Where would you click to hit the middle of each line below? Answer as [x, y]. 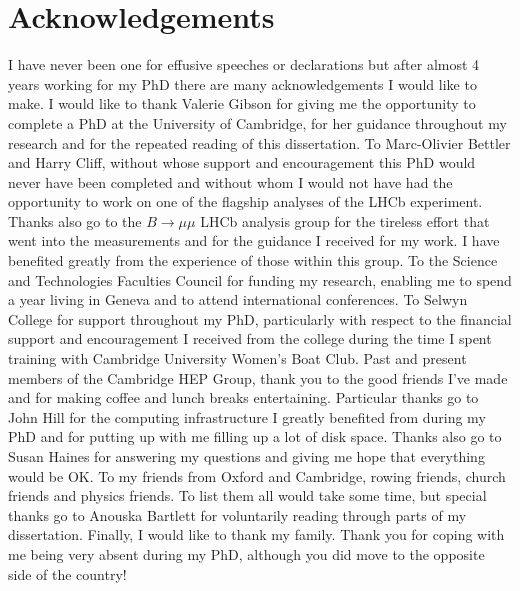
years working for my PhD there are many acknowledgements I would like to [242, 83]
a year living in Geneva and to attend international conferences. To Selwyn [238, 299]
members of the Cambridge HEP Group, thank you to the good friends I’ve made [258, 377]
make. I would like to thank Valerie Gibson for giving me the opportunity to [242, 103]
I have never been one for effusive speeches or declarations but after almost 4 [244, 64]
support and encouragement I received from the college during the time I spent [250, 338]
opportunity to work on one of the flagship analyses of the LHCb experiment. [245, 201]
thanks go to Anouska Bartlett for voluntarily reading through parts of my [237, 514]
